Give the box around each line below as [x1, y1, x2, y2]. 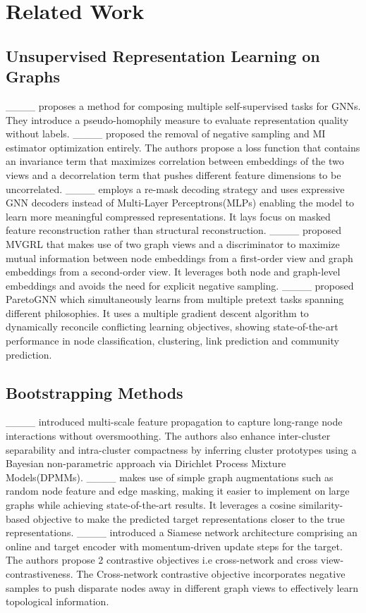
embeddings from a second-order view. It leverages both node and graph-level [6, 264, 341, 279]
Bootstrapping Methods [6, 381, 183, 403]
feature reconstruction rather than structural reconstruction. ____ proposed [6, 223, 341, 237]
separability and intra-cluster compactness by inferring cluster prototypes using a [6, 442, 357, 457]
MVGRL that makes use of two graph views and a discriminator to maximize [6, 236, 340, 251]
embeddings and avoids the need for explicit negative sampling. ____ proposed [6, 278, 354, 292]
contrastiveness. [6, 566, 73, 581]
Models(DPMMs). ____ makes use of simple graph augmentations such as [6, 469, 334, 484]
